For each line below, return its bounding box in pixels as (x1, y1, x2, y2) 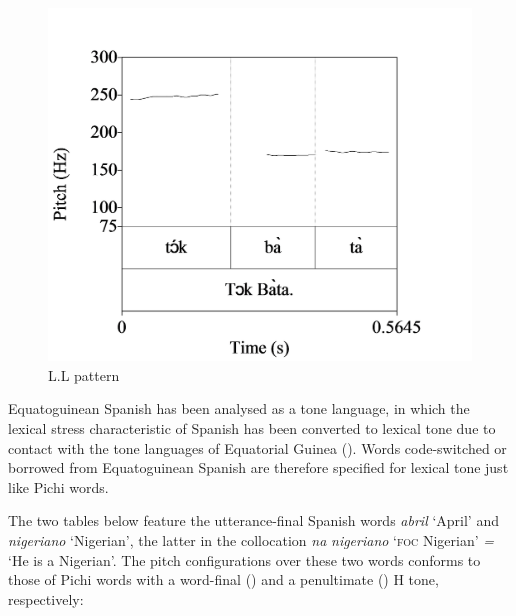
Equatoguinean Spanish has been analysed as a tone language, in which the (8, 398, 470, 419)
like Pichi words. (8, 476, 109, 497)
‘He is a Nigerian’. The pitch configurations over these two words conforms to (8, 549, 481, 570)
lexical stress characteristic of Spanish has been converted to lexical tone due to (8, 417, 496, 438)
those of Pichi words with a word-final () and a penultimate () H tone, (8, 569, 439, 590)
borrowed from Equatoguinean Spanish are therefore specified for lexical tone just (8, 457, 509, 478)
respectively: (8, 588, 84, 609)
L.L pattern (48, 364, 120, 385)
